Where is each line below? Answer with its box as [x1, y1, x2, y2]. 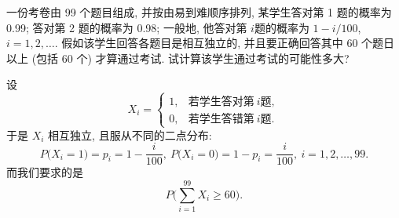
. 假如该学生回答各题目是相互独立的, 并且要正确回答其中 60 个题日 [54, 35, 395, 51]
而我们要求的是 [6, 164, 83, 180]
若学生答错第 [188, 114, 254, 125]
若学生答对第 [188, 96, 254, 108]
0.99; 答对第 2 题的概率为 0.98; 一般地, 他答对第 [6, 19, 247, 35]
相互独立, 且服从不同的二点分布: [48, 126, 212, 143]
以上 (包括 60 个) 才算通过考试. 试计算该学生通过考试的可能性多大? [6, 49, 350, 66]
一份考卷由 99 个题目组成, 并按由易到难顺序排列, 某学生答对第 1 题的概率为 [6, 4, 392, 20]
